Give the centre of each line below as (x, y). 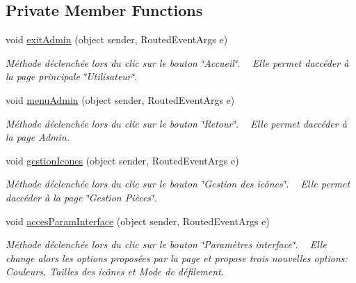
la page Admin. (38, 137)
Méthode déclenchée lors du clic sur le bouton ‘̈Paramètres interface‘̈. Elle (166, 244)
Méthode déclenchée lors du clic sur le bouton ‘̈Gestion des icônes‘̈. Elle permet (178, 184)
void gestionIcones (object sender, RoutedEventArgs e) (122, 160)
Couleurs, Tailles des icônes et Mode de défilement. (115, 271)
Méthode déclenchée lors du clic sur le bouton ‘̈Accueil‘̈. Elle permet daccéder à (177, 62)
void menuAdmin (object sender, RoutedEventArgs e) (120, 99)
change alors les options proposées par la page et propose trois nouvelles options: (177, 258)
